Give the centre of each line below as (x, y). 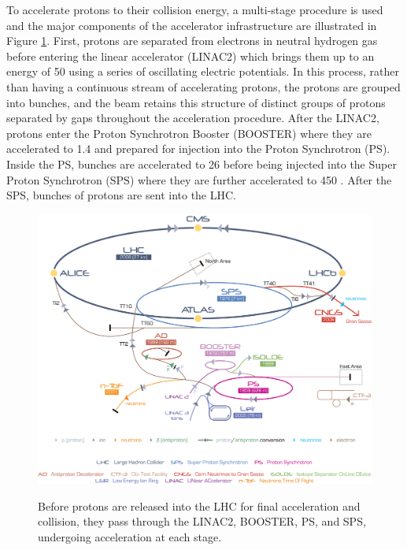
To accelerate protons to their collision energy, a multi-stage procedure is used (195, 9)
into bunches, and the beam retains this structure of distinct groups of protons (196, 102)
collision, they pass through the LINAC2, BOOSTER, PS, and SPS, (202, 521)
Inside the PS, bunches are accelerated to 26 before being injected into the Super (202, 164)
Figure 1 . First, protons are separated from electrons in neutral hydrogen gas (192, 41)
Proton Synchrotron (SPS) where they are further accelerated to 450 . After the (199, 179)
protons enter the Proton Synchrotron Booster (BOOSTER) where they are (189, 133)
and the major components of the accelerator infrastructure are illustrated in (192, 25)
